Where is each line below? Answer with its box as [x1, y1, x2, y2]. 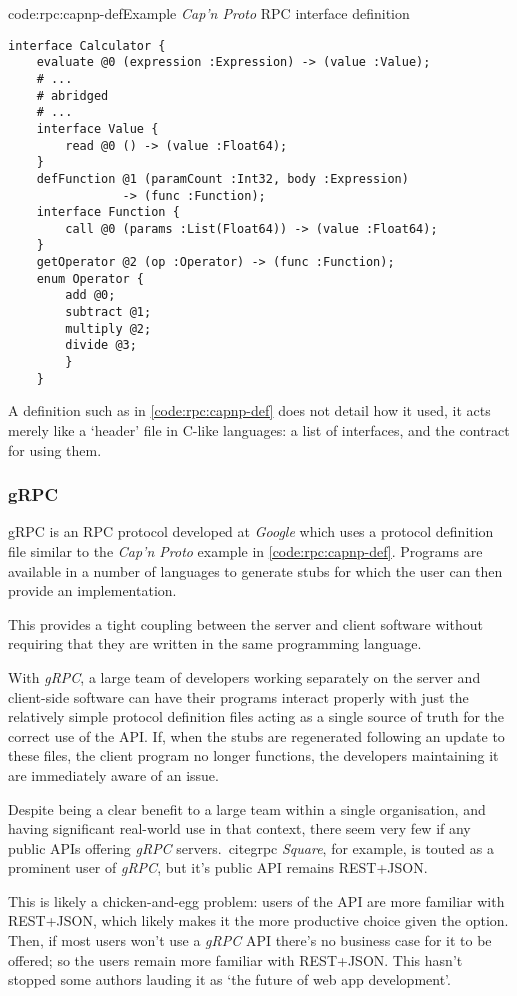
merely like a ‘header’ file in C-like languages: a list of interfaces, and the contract [8, 419, 510, 440]
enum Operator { [36, 271, 145, 286]
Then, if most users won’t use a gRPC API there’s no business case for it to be [8, 930, 492, 951]
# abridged [36, 88, 109, 103]
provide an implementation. [8, 580, 177, 601]
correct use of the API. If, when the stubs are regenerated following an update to [8, 725, 505, 746]
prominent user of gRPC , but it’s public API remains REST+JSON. [8, 857, 428, 878]
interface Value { [36, 121, 159, 136]
